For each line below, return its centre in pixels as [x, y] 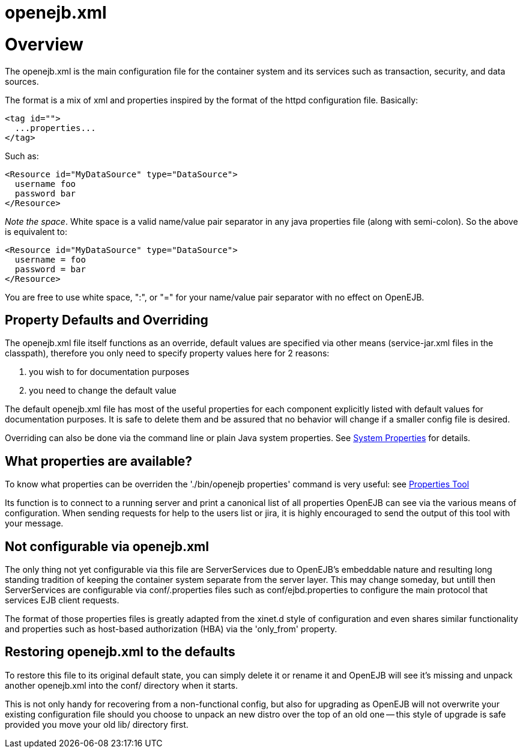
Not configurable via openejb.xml [107, 546]
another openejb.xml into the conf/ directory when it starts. [121, 685]
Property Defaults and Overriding [107, 320]
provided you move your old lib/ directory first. [97, 724]
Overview [44, 44]
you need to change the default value [103, 391]
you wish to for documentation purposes [109, 372]
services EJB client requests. [62, 600]
